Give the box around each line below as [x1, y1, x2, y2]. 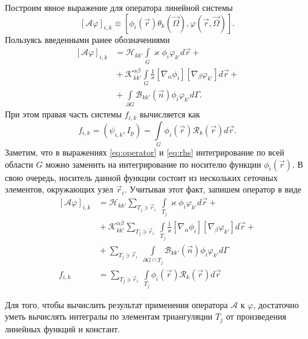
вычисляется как [139, 108, 200, 120]
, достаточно [253, 298, 299, 311]
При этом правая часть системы [5, 108, 122, 120]
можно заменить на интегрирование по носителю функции [45, 157, 261, 170]
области [5, 157, 33, 170]
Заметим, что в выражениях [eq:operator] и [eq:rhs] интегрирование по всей [5, 146, 284, 159]
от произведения [226, 310, 286, 323]
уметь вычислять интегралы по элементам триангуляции [5, 310, 213, 323]
